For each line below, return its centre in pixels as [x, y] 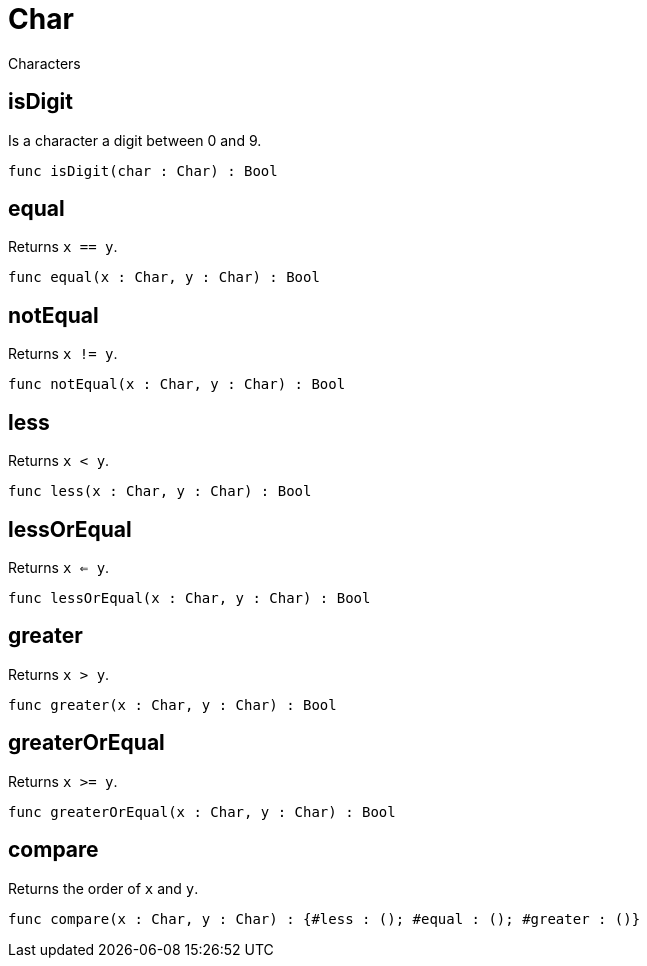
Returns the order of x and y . [103, 888]
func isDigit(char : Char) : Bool [143, 170]
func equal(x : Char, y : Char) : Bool [164, 277]
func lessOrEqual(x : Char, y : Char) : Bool [189, 597]
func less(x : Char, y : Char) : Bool [160, 491]
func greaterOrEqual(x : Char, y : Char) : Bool [202, 811]
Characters [44, 63]
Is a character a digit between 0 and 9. [135, 140]
